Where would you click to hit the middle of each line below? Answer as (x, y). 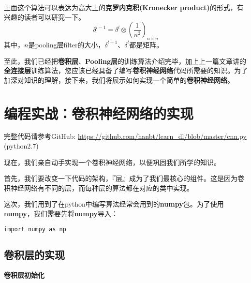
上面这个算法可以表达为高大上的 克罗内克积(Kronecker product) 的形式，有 (124, 7)
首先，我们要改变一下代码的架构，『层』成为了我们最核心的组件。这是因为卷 (124, 178)
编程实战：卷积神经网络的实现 (99, 113)
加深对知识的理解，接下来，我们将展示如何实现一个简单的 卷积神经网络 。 (119, 80)
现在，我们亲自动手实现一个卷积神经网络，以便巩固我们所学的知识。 (112, 162)
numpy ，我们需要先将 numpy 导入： (61, 214)
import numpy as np (35, 229)
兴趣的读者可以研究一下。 (44, 17)
